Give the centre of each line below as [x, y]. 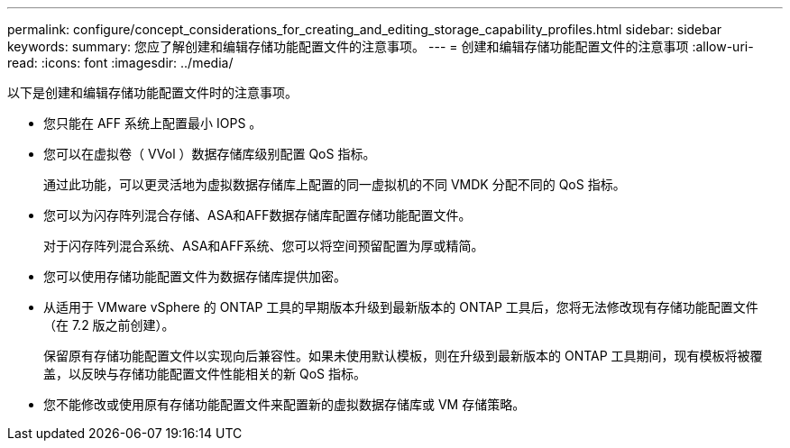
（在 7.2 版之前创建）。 [109, 325]
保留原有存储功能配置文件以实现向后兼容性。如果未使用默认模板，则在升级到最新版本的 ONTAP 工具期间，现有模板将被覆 [403, 356]
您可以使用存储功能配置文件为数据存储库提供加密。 [195, 276]
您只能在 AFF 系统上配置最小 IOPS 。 [153, 123]
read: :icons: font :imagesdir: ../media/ [120, 63]
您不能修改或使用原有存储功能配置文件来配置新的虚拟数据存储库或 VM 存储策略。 [285, 404]
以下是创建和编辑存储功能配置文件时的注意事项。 [152, 92]
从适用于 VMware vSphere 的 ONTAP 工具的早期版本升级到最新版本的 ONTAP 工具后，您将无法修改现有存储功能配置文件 [401, 307]
